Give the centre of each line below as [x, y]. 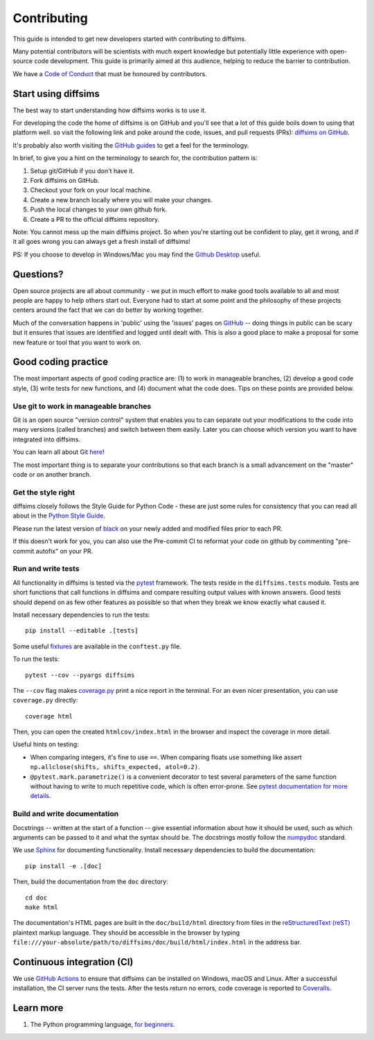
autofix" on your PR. [64, 551]
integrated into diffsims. [47, 439]
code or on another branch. [52, 474]
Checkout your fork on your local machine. [91, 190]
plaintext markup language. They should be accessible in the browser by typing [126, 933]
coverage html [49, 716]
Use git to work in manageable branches [82, 406]
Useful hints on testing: [46, 744]
